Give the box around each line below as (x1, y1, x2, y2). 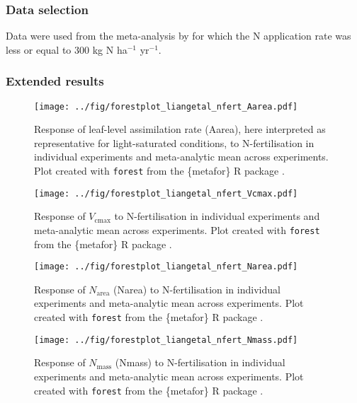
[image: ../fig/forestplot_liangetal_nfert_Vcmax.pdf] (34, 188, 298, 199)
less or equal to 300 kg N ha (6, 42, 127, 57)
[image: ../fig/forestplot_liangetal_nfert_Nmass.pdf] (34, 334, 298, 345)
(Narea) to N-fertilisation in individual (113, 281, 280, 296)
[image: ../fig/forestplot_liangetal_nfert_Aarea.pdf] (34, 101, 298, 112)
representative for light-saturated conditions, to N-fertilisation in (34, 135, 314, 150)
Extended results (6, 72, 104, 90)
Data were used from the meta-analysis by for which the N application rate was (6, 28, 351, 43)
